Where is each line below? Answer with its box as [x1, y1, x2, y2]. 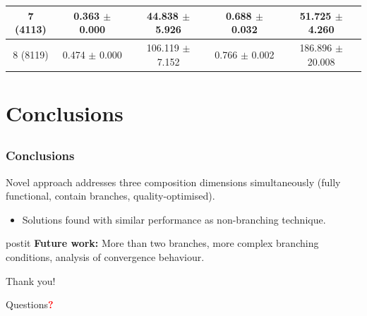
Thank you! [6, 273, 56, 288]
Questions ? [6, 297, 54, 312]
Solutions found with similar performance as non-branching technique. [22, 212, 326, 226]
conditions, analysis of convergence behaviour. [6, 250, 205, 265]
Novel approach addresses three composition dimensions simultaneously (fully [6, 174, 341, 189]
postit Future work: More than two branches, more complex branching [6, 236, 319, 250]
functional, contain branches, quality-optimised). [6, 188, 215, 203]
